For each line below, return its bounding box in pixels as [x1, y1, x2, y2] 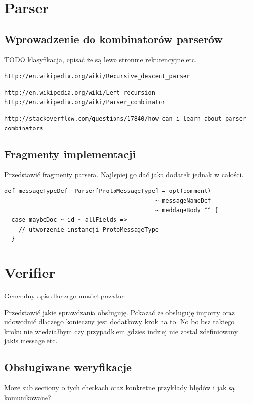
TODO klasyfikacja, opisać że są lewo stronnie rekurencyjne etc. [4, 54, 197, 64]
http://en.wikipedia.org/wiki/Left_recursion [4, 89, 155, 96]
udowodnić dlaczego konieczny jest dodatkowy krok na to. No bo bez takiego [4, 317, 235, 327]
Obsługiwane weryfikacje [4, 360, 132, 375]
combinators [4, 125, 43, 132]
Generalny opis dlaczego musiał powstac [4, 290, 125, 300]
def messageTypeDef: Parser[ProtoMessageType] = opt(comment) [4, 188, 211, 195]
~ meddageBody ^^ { [155, 207, 218, 214]
